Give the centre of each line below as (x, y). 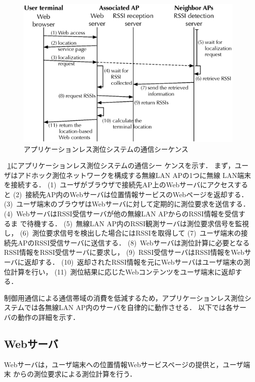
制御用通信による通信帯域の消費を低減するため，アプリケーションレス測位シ (128, 297)
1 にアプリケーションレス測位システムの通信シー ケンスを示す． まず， (121, 165)
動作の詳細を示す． (48, 317)
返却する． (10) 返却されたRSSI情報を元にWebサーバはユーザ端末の (134, 262)
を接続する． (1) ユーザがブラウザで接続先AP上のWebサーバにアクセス (119, 185)
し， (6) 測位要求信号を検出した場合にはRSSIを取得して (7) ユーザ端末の (123, 233)
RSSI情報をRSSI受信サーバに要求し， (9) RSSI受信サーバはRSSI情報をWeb (124, 252)
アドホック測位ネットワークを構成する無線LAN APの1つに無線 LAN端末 (134, 175)
